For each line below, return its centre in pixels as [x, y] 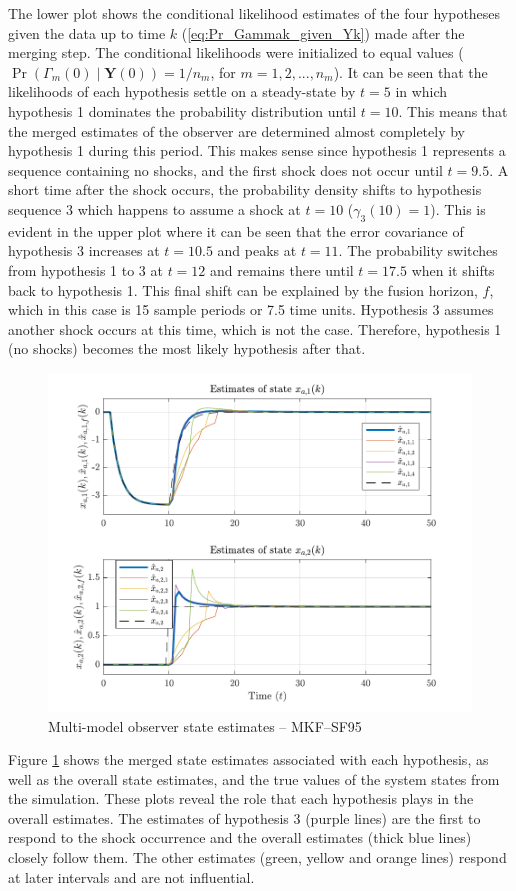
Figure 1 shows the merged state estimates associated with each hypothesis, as [248, 759]
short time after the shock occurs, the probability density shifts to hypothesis [245, 189]
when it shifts [453, 269]
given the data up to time [87, 32]
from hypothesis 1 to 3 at [85, 269]
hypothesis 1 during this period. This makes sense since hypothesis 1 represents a [257, 150]
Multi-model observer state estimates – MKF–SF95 [205, 725]
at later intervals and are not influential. [131, 876]
